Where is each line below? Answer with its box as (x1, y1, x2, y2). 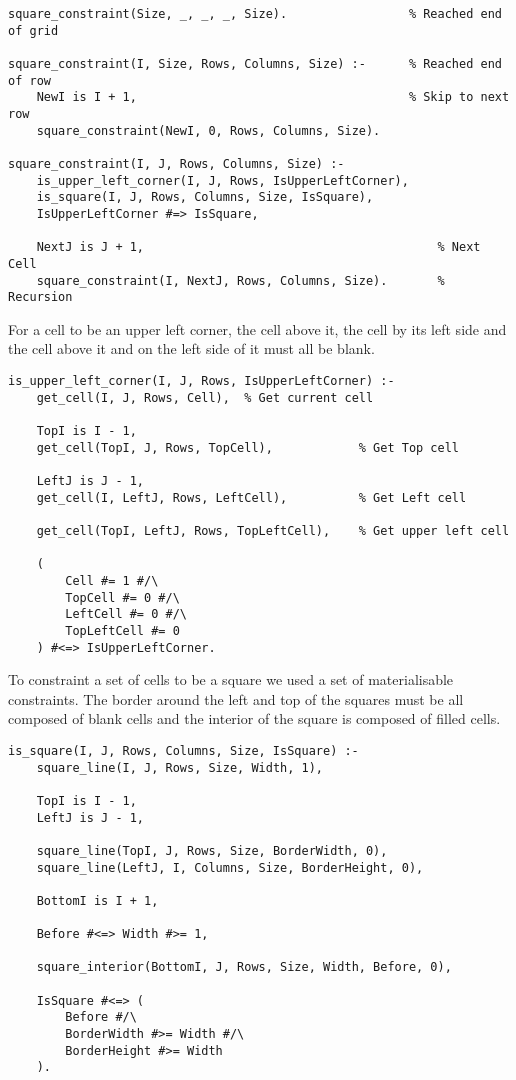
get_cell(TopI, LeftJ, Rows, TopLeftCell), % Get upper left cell (36, 523, 510, 538)
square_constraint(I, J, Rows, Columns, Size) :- (8, 156, 345, 171)
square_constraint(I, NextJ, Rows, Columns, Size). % (36, 273, 445, 288)
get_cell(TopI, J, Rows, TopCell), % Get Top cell (36, 440, 460, 455)
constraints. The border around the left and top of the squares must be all (8, 688, 464, 709)
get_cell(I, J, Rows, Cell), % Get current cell (36, 390, 374, 405)
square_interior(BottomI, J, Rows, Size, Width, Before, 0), (36, 960, 452, 975)
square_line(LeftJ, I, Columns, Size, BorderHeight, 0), (36, 860, 424, 875)
